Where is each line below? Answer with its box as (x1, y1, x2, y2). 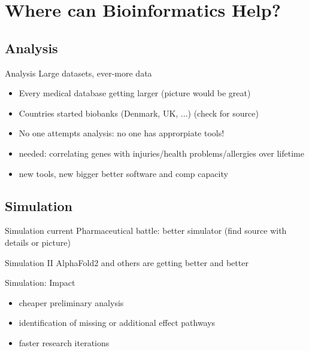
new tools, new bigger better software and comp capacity (19, 167, 228, 179)
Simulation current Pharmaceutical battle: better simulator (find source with (5, 224, 287, 237)
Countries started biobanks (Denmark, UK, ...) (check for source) (19, 106, 259, 119)
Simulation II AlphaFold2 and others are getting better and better (5, 256, 249, 268)
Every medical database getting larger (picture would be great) (19, 87, 251, 99)
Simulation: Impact (5, 276, 75, 289)
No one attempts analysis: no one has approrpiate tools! (19, 127, 225, 139)
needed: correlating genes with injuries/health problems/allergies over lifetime (19, 146, 304, 159)
